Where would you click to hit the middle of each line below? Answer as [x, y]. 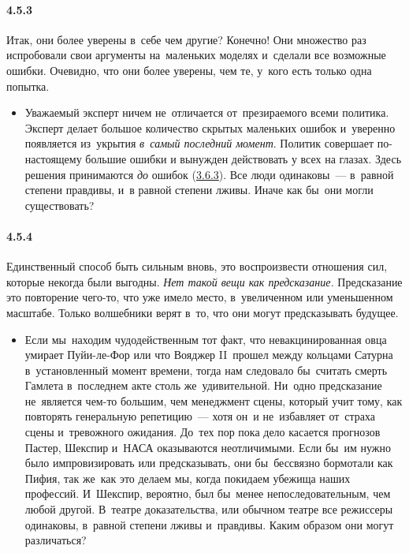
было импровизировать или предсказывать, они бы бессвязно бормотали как [209, 463]
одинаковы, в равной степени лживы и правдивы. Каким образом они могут [209, 524]
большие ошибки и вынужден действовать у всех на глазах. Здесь [244, 158]
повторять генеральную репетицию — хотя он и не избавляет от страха [200, 416]
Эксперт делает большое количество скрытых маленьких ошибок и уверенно [210, 127]
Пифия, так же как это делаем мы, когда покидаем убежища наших [188, 478]
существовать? [59, 205]
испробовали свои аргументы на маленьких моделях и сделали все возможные [196, 55]
